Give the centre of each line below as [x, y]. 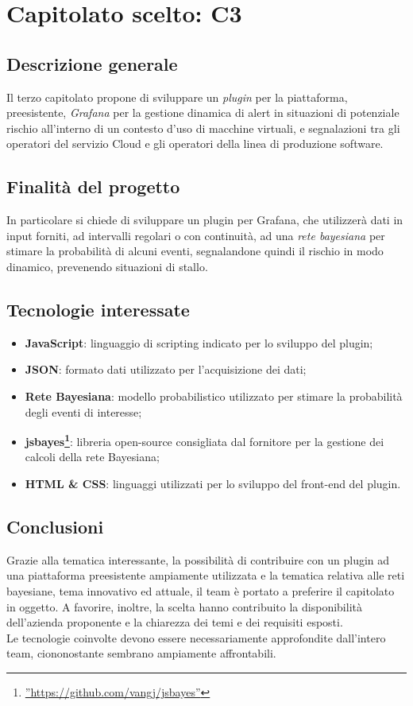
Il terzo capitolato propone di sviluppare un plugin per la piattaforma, [177, 97]
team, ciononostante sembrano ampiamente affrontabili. [141, 653]
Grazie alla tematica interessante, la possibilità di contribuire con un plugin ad [198, 559]
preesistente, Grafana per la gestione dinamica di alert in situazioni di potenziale [203, 112]
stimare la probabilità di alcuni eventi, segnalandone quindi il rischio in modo [195, 251]
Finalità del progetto [93, 186]
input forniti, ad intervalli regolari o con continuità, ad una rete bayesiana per [196, 235]
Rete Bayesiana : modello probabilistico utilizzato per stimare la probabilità [214, 396]
